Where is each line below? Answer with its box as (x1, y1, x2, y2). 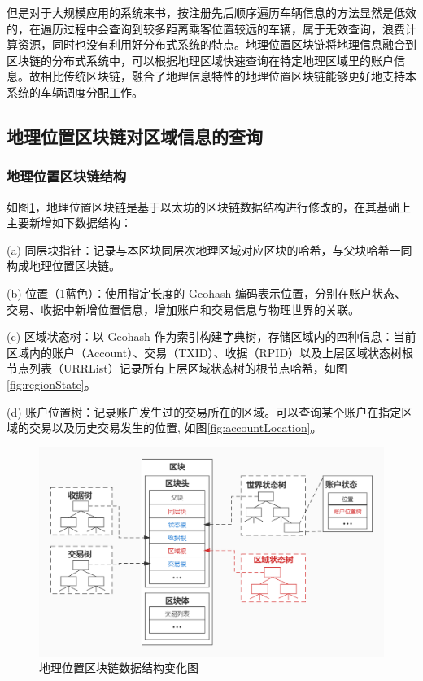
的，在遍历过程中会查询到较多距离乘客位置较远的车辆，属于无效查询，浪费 (7, 20, 405, 37)
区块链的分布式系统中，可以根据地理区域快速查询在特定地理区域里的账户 (7, 51, 394, 68)
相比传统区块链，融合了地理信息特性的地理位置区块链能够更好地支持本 (40, 68, 416, 85)
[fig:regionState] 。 (7, 375, 96, 392)
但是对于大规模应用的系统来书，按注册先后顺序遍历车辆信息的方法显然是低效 (7, 4, 416, 20)
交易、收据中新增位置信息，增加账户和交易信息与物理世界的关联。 (7, 300, 360, 317)
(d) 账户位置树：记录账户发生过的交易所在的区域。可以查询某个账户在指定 (7, 403, 402, 420)
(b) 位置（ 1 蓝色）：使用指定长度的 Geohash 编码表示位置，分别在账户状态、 (7, 284, 406, 301)
